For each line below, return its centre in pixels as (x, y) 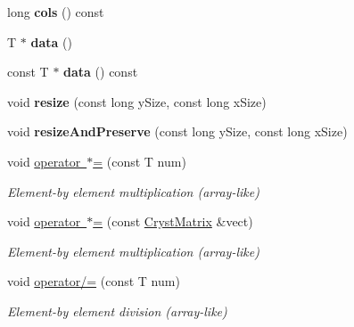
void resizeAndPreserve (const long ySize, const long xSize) (177, 131)
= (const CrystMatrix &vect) (173, 221)
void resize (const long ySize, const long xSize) (137, 101)
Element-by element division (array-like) (117, 311)
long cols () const (56, 12)
